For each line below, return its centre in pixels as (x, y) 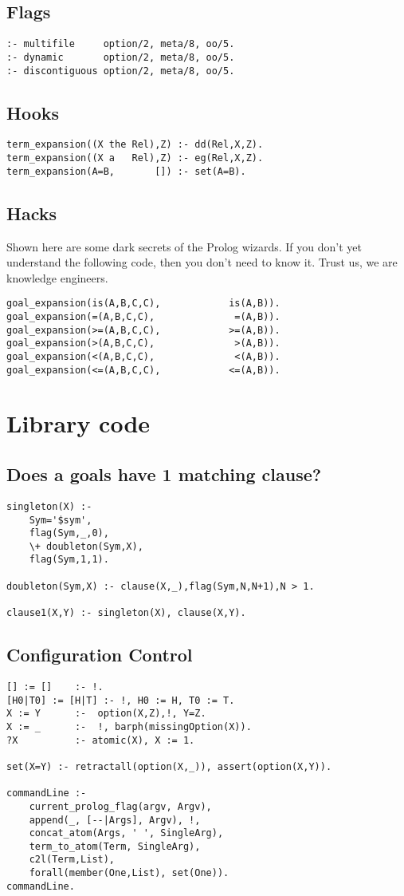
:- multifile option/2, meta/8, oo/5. (121, 44)
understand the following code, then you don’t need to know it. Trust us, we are (202, 262)
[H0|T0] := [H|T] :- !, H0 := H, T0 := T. (121, 700)
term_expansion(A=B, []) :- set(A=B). (126, 171)
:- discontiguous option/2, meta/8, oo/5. (121, 71)
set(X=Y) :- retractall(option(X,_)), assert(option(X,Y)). (169, 766)
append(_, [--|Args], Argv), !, (115, 820)
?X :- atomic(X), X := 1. (101, 740)
